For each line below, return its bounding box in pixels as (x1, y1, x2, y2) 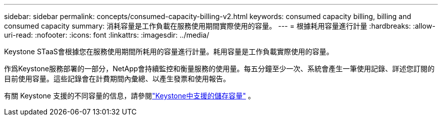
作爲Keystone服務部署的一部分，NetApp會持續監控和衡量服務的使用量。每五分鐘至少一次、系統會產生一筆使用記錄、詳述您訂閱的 (4, 64, 435, 73)
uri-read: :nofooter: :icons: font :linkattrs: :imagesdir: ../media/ (4, 31, 209, 39)
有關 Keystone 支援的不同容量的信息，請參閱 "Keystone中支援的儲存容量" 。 (4, 91, 255, 100)
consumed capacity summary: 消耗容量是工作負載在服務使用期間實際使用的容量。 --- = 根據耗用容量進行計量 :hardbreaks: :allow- (4, 22, 435, 30)
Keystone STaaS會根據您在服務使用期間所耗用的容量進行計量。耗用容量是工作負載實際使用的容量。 (4, 47, 334, 56)
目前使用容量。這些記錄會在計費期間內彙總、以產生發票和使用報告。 (4, 74, 230, 83)
